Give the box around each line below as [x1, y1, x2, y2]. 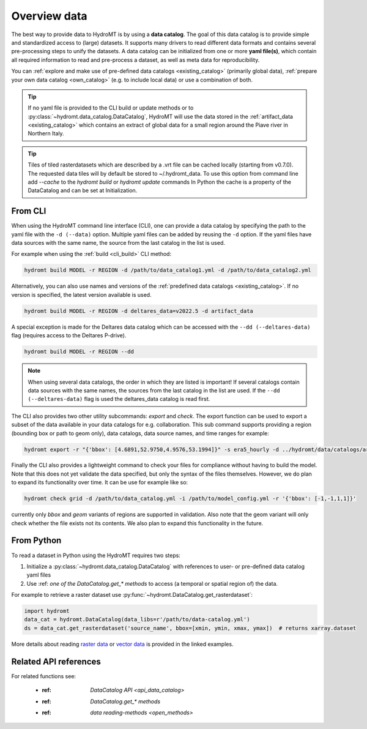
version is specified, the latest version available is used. [11, 291, 152, 298]
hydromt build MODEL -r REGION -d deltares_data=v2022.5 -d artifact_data [24, 307, 254, 315]
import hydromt [24, 608, 70, 615]
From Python [11, 536, 62, 546]
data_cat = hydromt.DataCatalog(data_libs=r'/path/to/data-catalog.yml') [24, 616, 250, 623]
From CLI [11, 206, 46, 217]
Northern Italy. [28, 130, 64, 137]
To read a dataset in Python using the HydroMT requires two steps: [11, 551, 180, 559]
